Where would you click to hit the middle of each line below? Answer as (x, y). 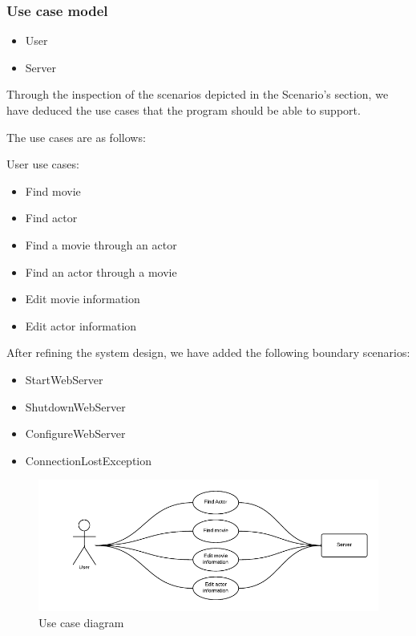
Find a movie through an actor (101, 244)
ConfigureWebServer (75, 433)
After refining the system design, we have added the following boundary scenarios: (208, 352)
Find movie (53, 190)
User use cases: (43, 164)
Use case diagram (81, 623)
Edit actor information (81, 325)
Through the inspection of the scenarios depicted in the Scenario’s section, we (198, 94)
